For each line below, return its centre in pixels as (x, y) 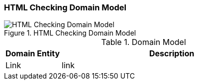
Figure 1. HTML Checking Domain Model (70, 33)
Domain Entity (33, 54)
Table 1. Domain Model (144, 42)
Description (172, 54)
